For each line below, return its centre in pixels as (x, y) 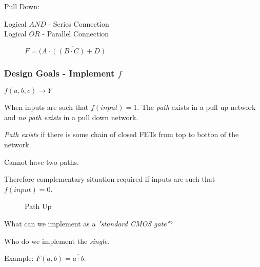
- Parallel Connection (76, 34)
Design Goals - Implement (59, 73)
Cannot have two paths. (42, 161)
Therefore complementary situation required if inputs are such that (110, 179)
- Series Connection (79, 23)
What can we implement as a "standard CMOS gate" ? (89, 223)
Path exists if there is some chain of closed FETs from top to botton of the (122, 134)
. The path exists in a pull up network (196, 107)
